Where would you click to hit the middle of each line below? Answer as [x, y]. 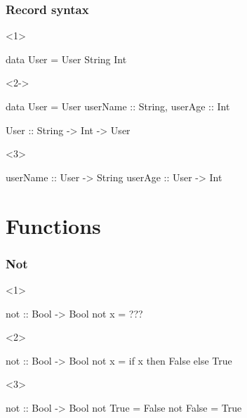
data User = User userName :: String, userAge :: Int [118, 106]
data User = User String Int [66, 59]
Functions [53, 225]
